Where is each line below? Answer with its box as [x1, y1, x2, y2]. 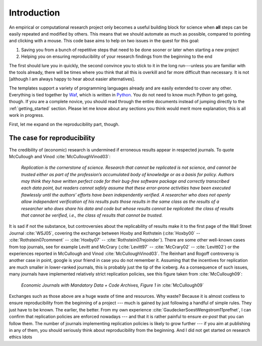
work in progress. [9, 112, 44, 118]
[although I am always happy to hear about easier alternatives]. [9, 76, 135, 82]
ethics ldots [9, 334, 33, 340]
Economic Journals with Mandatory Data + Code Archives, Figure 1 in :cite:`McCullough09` [21, 282, 204, 288]
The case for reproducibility [9, 134, 96, 142]
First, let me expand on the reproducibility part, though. [9, 121, 120, 127]
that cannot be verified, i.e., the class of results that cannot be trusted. [21, 212, 163, 219]
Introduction [9, 7, 60, 18]
